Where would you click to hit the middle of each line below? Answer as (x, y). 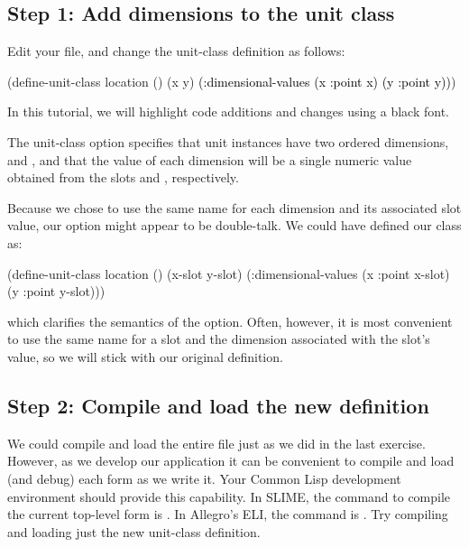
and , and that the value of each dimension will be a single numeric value (210, 159)
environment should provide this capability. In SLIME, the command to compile (229, 496)
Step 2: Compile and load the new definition (218, 405)
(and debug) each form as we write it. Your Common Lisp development (204, 478)
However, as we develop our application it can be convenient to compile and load (231, 461)
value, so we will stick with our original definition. (145, 356)
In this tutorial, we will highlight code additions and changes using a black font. (228, 111)
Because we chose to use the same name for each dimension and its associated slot (234, 207)
